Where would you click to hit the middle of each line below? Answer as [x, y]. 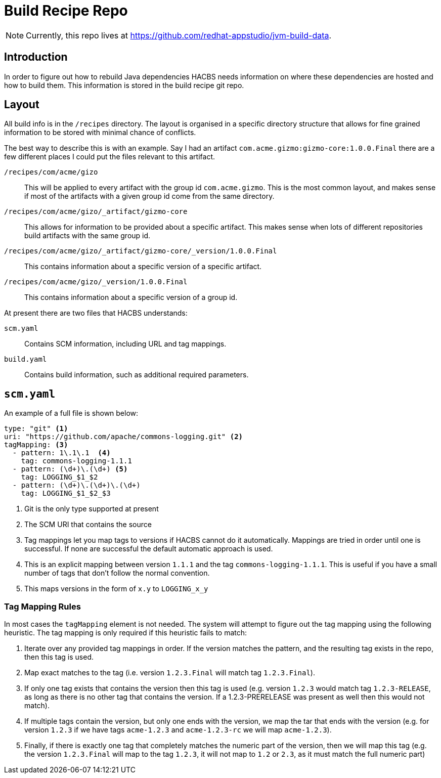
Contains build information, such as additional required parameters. [137, 375]
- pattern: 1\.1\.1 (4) [61, 453]
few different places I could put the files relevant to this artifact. [109, 157]
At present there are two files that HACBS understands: [96, 313]
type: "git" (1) [36, 429]
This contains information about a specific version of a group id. [131, 297]
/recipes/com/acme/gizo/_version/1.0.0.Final [96, 282]
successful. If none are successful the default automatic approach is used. [149, 549]
